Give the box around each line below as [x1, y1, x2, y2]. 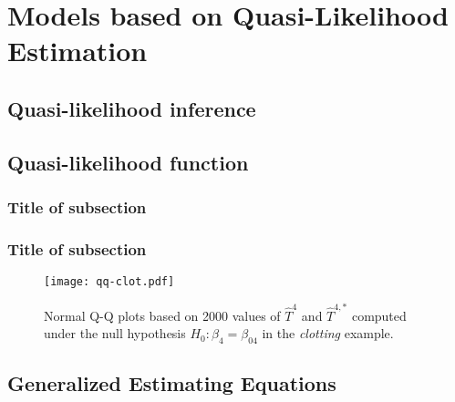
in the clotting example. [262, 324, 394, 343]
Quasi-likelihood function [7, 148, 249, 176]
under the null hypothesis [44, 324, 186, 343]
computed [351, 305, 407, 325]
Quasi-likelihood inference [7, 94, 256, 122]
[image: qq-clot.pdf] [44, 275, 175, 289]
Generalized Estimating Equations [7, 369, 336, 397]
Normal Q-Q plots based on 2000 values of [44, 305, 281, 325]
